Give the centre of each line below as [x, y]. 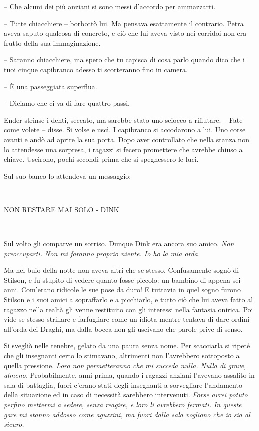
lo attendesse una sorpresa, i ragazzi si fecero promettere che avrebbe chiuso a [123, 149]
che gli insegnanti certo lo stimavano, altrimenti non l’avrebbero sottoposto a [122, 356]
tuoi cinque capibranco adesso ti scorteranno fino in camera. [96, 69]
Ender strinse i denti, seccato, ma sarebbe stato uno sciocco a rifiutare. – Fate [123, 120]
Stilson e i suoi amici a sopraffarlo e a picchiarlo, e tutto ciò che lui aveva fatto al [129, 299]
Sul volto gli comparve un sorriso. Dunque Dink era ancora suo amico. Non [119, 243]
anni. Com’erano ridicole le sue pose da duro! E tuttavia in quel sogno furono [122, 289]
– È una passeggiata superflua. [51, 86]
